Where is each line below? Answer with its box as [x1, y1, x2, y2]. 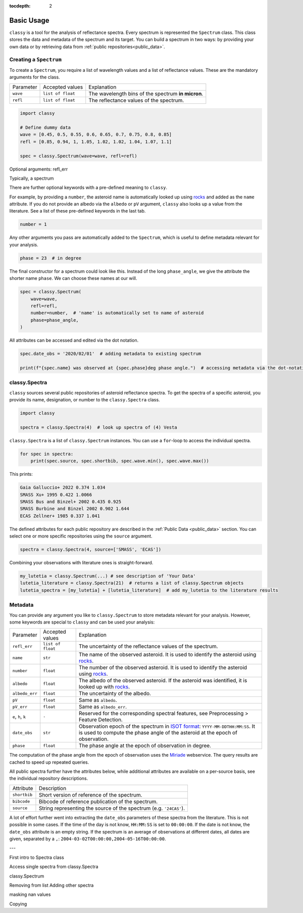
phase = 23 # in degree [20, 255, 82, 261]
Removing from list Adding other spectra [9, 882, 94, 888]
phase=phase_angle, [30, 317, 79, 323]
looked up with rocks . [78, 683, 130, 690]
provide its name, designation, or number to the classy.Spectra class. [9, 397, 160, 403]
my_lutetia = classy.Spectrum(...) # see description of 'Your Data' [20, 573, 196, 579]
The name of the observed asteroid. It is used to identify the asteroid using [78, 651, 257, 658]
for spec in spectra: [20, 451, 74, 456]
